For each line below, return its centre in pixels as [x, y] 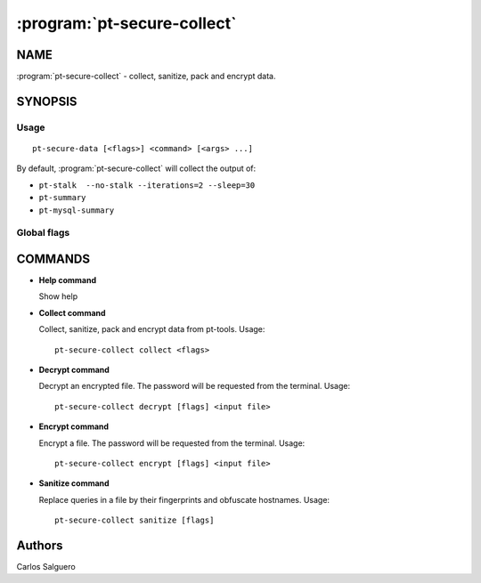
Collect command [72, 312]
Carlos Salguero [46, 567]
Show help [58, 296]
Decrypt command [74, 370]
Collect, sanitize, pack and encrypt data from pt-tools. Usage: [152, 329]
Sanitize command [74, 483]
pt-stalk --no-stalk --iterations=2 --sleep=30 [147, 185]
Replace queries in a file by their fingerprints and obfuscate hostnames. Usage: [184, 499]
